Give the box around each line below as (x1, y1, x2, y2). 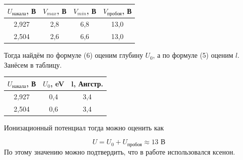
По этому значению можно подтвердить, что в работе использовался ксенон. (4, 146, 235, 157)
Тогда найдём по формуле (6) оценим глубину (4, 50, 143, 60)
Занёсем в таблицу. (4, 59, 62, 70)
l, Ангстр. (71, 78, 104, 88)
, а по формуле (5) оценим (153, 50, 233, 60)
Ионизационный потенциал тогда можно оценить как (4, 122, 164, 132)
